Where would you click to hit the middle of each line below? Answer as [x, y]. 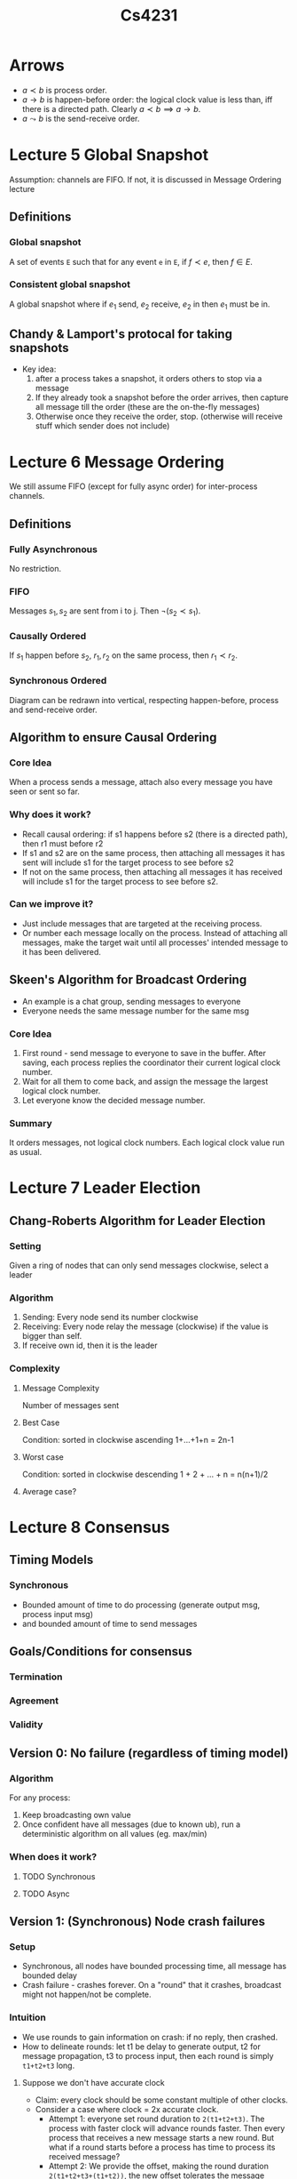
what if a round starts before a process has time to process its [162, 2147]
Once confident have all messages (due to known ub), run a [131, 1824]
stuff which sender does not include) [102, 426]
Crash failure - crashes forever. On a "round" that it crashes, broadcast [152, 1985]
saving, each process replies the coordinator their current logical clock [151, 1062]
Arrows [37, 65]
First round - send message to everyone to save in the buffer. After [144, 1053]
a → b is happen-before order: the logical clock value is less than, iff [147, 100]
